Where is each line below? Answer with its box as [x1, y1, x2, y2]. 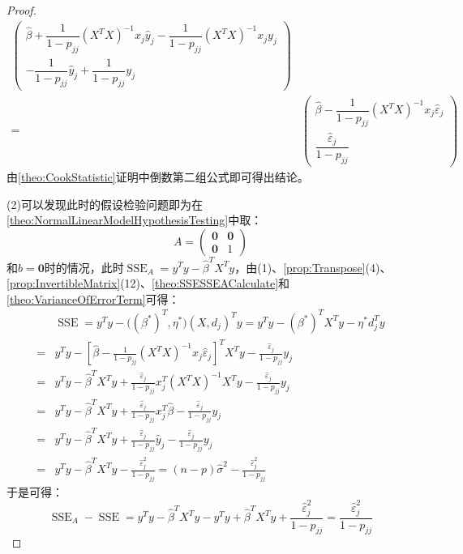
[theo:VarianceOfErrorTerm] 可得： [6, 290, 180, 307]
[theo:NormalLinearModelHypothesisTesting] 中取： [6, 211, 263, 228]
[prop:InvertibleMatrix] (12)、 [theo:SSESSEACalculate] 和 [6, 275, 290, 292]
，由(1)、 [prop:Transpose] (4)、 [234, 258, 392, 275]
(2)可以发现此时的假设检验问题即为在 [6, 195, 203, 212]
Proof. [6, 2, 36, 18]
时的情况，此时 [44, 258, 124, 275]
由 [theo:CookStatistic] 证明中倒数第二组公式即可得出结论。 [6, 168, 309, 185]
